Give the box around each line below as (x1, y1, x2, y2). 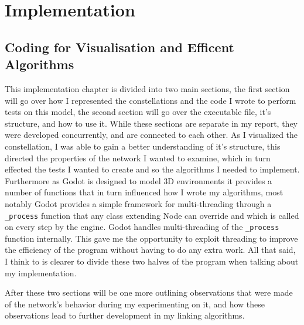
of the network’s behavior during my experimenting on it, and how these (5, 297, 265, 310)
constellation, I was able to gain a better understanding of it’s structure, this (5, 140, 281, 152)
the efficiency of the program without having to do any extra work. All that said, (5, 243, 296, 256)
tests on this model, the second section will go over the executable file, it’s (5, 106, 271, 118)
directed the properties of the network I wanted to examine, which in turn (5, 151, 271, 164)
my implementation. (5, 266, 77, 279)
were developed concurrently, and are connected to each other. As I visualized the (5, 128, 298, 141)
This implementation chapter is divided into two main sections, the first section (5, 82, 290, 94)
